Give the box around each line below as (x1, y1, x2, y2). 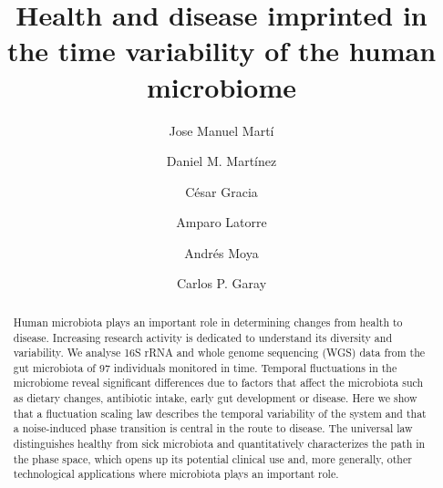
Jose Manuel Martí (169, 120, 274, 140)
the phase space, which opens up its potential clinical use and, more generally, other (13, 451, 412, 466)
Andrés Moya (184, 243, 259, 262)
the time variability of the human (6, 32, 437, 69)
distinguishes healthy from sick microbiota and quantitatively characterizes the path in (13, 436, 426, 452)
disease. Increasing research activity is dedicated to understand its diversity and (13, 329, 392, 345)
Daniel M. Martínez (166, 151, 277, 171)
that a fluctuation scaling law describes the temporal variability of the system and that (13, 405, 427, 421)
